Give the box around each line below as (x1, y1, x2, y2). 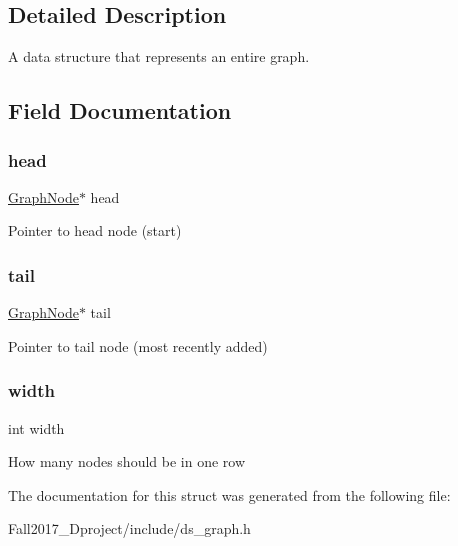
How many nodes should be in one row (8, 451, 246, 472)
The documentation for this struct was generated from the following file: (8, 484, 451, 505)
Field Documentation (8, 95, 232, 126)
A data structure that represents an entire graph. (8, 46, 310, 67)
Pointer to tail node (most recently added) (8, 335, 268, 356)
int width (8, 417, 65, 438)
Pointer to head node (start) (8, 220, 182, 241)
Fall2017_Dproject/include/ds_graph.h (8, 518, 251, 539)
